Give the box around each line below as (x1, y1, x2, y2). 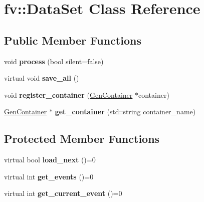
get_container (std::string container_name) (55, 106, 196, 117)
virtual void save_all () (4, 73, 79, 83)
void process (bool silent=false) (4, 56, 104, 66)
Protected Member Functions (4, 131, 160, 146)
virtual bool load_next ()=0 (4, 154, 96, 165)
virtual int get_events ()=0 (4, 171, 94, 181)
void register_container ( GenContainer (4, 89, 133, 100)
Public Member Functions (4, 32, 141, 48)
